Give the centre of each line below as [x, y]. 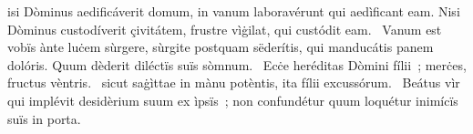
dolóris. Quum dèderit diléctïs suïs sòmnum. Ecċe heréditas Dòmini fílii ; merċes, [237, 64]
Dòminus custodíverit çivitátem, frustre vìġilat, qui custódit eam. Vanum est [225, 29]
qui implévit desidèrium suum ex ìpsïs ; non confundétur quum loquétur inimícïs [233, 100]
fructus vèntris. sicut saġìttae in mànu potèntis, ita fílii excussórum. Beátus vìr [234, 82]
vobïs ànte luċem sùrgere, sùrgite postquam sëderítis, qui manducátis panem [221, 47]
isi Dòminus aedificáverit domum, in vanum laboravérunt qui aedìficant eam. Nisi [234, 11]
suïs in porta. [44, 118]
